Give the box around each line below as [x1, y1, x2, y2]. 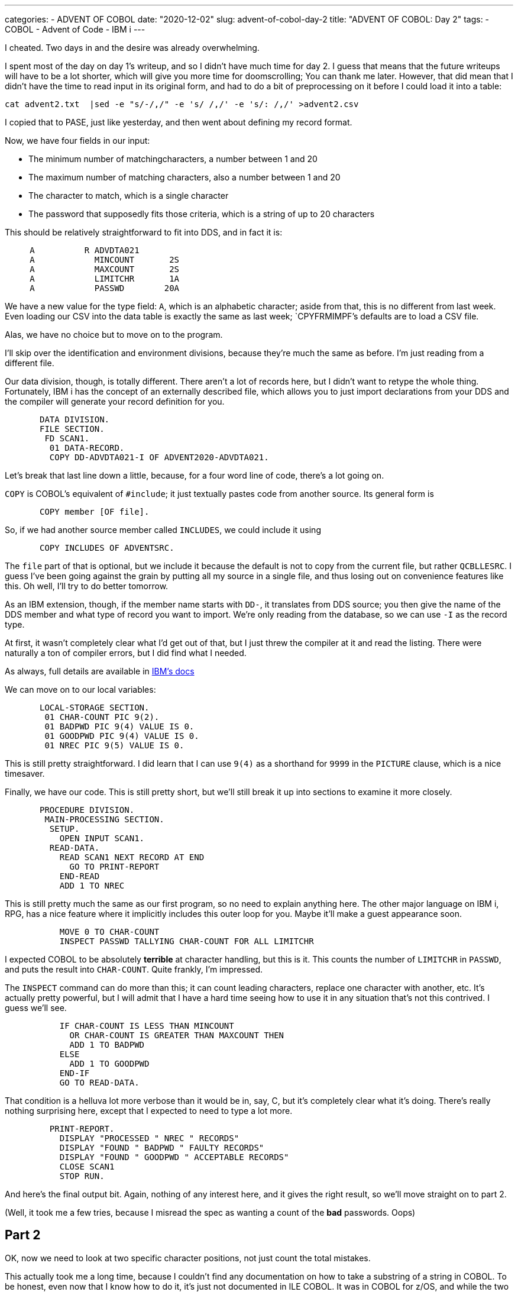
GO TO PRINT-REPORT [69, 862, 160, 871]
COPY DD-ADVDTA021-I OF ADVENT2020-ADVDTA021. [49, 453, 269, 462]
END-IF [59, 1068, 90, 1078]
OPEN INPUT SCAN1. [59, 834, 145, 843]
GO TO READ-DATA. [59, 1078, 140, 1087]
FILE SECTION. [40, 424, 105, 434]
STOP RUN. [59, 1171, 105, 1181]
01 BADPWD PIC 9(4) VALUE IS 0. [44, 722, 195, 731]
